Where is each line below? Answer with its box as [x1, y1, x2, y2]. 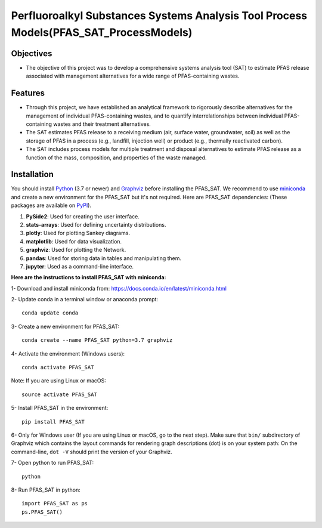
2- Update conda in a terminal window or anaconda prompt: [11, 296, 158, 303]
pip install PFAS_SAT [21, 418, 85, 425]
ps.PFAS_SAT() [21, 508, 63, 515]
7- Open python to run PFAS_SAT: [11, 459, 94, 467]
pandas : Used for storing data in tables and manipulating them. [26, 254, 182, 262]
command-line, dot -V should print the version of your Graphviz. [11, 448, 172, 455]
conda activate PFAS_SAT [21, 364, 94, 371]
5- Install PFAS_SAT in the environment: [11, 405, 109, 412]
